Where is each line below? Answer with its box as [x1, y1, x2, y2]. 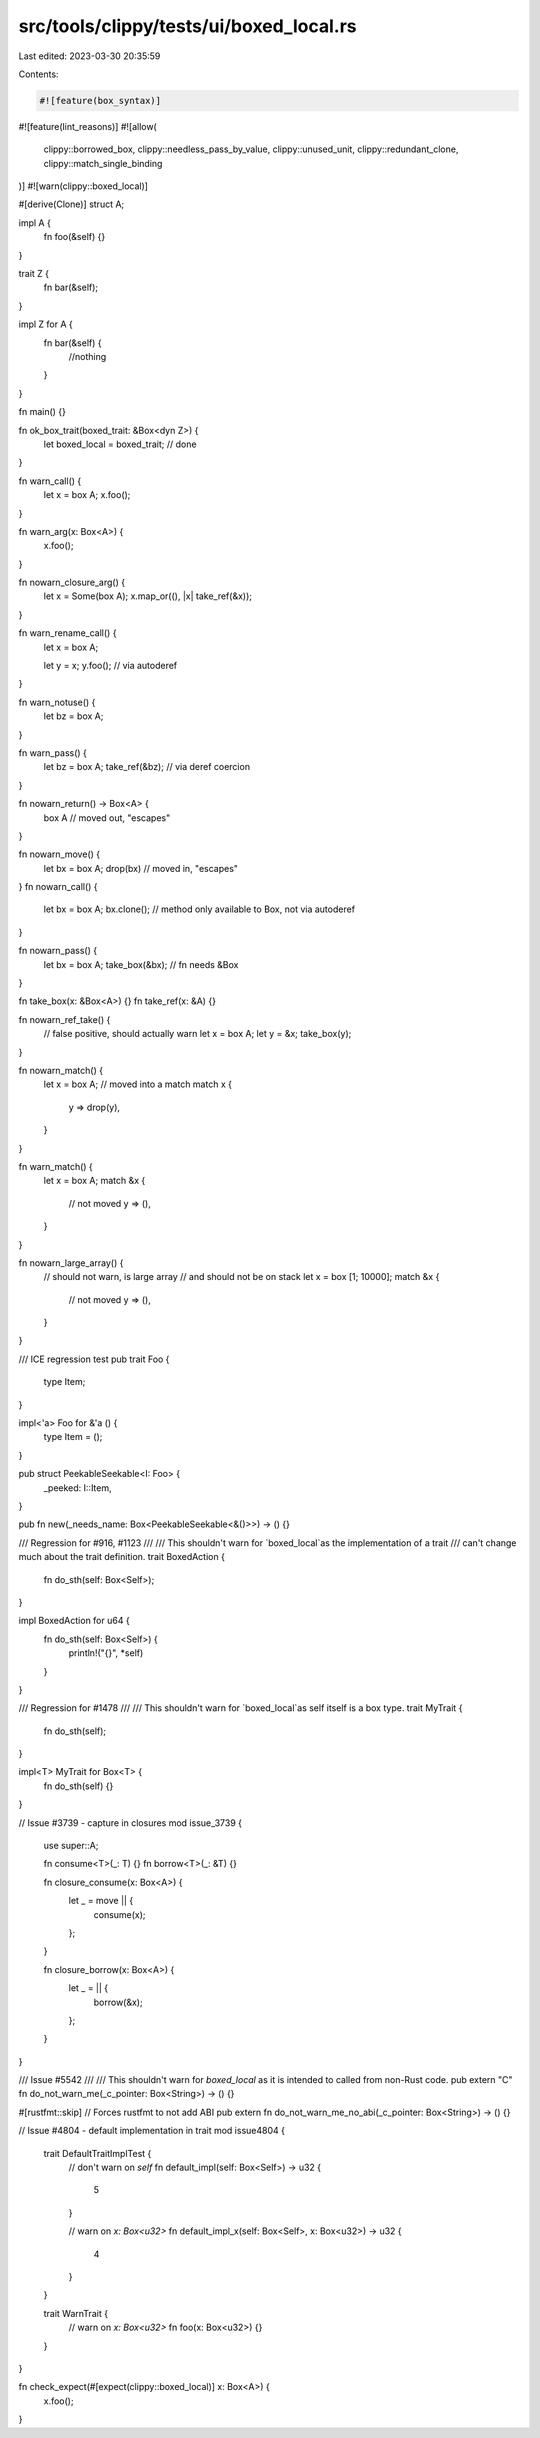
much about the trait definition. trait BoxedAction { [18, 1551, 225, 1563]
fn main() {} [18, 406, 67, 418]
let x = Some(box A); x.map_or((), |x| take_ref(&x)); [43, 590, 253, 602]
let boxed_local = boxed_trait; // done [43, 438, 197, 450]
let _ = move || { [68, 1895, 134, 1907]
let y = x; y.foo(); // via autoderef [43, 660, 178, 672]
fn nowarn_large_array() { [18, 1256, 124, 1269]
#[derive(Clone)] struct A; [18, 198, 125, 210]
